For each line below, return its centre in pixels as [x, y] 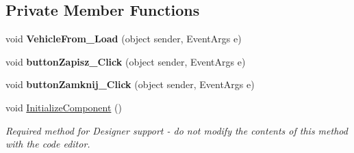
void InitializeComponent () [64, 107]
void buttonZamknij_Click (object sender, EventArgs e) [130, 84]
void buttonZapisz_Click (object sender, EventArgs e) [126, 61]
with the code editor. [48, 144]
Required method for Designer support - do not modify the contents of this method [177, 130]
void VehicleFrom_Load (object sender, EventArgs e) [124, 39]
